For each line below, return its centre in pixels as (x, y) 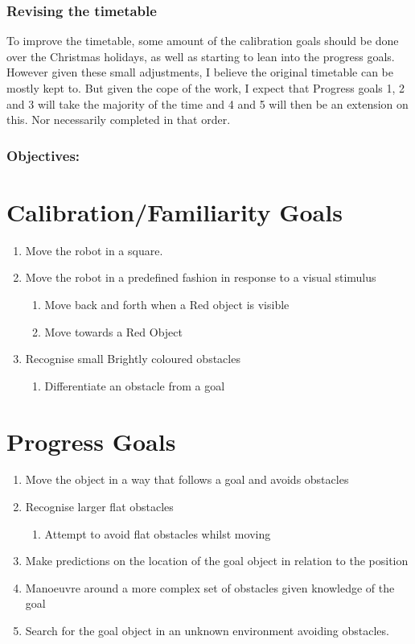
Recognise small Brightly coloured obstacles (133, 359)
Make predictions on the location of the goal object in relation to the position (217, 561)
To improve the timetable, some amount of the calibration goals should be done (203, 41)
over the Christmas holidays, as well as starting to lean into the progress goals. (201, 56)
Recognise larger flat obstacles (99, 507)
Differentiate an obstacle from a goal (135, 385)
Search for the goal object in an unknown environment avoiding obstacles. (207, 630)
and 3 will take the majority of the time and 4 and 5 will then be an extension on (207, 103)
